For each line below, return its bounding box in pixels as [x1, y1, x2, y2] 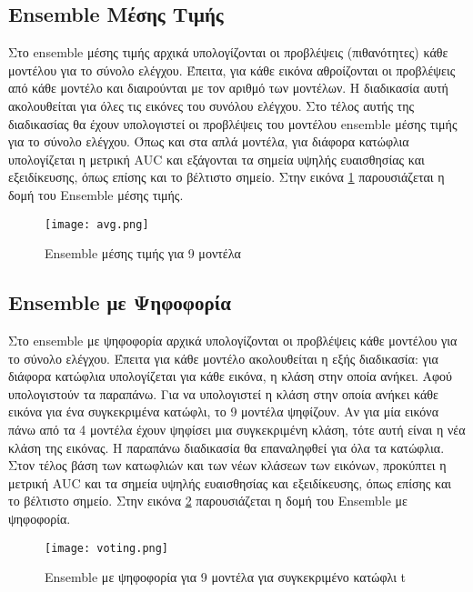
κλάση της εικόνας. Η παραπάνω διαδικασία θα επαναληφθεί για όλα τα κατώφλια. [8, 437, 445, 457]
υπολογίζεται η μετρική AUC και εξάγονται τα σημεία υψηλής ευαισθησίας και [8, 149, 425, 168]
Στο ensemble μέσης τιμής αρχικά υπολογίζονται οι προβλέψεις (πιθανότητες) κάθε [8, 43, 448, 62]
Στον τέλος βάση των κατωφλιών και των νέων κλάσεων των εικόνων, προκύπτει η [8, 456, 447, 475]
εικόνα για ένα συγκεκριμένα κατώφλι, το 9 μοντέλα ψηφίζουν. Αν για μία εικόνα [8, 402, 438, 421]
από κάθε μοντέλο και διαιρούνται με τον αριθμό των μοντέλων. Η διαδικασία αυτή [8, 78, 448, 97]
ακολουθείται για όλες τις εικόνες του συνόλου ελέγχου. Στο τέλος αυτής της [8, 95, 415, 115]
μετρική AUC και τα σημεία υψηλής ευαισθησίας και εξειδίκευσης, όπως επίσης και [8, 473, 452, 492]
